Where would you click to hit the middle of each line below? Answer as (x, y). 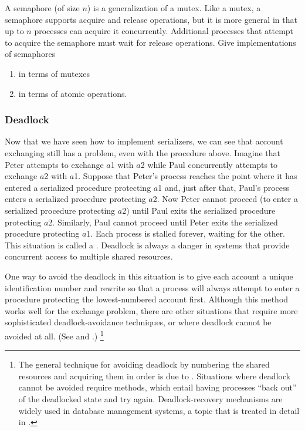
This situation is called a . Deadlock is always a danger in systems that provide (147, 245)
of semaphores (30, 54)
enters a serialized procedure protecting (75, 199)
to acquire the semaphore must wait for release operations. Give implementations (150, 42)
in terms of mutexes (54, 73)
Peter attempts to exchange (54, 164)
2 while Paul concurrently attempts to (209, 164)
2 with (56, 176)
